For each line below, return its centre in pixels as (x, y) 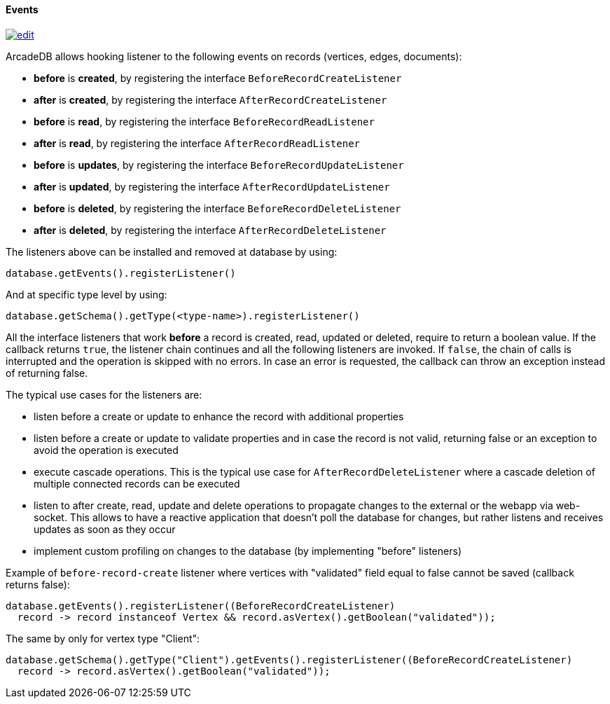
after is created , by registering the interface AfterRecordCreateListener (210, 99)
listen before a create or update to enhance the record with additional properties (219, 416)
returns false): (38, 584)
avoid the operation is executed (106, 450)
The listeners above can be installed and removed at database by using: (172, 251)
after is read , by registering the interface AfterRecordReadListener (197, 143)
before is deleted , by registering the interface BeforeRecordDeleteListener (217, 208)
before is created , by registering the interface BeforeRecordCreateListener (218, 78)
